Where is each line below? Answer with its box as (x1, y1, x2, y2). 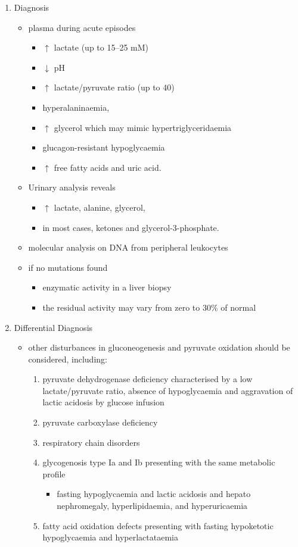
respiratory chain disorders (42, 436, 140, 448)
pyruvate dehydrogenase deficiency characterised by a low (42, 373, 253, 385)
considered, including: (28, 352, 107, 365)
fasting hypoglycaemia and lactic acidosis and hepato (57, 487, 251, 500)
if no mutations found (28, 261, 108, 273)
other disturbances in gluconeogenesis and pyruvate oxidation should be (28, 341, 290, 354)
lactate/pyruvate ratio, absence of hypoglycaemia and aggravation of (42, 384, 293, 396)
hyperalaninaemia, (42, 101, 110, 113)
